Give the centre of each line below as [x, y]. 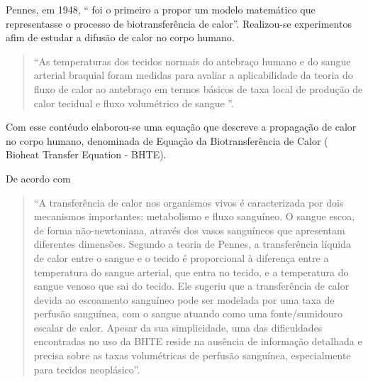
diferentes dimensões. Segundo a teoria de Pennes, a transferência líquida [192, 244]
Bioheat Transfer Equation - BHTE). [86, 154]
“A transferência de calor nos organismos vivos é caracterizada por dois [189, 202]
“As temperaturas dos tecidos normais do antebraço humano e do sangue [192, 61]
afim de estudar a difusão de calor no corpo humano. [120, 37]
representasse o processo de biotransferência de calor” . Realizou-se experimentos [179, 23]
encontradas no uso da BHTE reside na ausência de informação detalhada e [198, 341]
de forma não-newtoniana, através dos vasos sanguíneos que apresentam [189, 230]
